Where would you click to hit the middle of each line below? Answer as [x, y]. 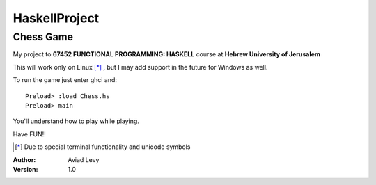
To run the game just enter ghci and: [65, 80]
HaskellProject [56, 18]
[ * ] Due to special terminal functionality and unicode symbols [103, 147]
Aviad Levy [84, 159]
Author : [24, 159]
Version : [25, 169]
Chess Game [43, 37]
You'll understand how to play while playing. [76, 121]
